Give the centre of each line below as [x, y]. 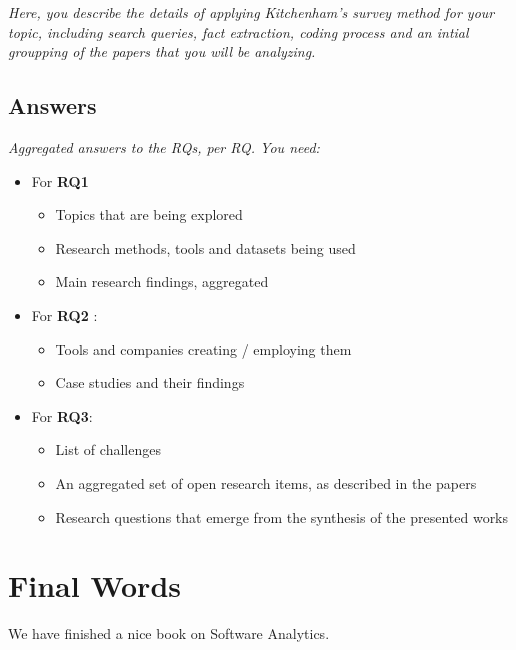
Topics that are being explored [149, 214]
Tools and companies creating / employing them [203, 348]
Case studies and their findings [150, 382]
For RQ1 [60, 180]
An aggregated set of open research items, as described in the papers [266, 482]
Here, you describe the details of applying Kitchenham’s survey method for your [251, 12]
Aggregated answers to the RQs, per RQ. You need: [164, 146]
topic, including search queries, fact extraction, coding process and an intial [238, 31]
